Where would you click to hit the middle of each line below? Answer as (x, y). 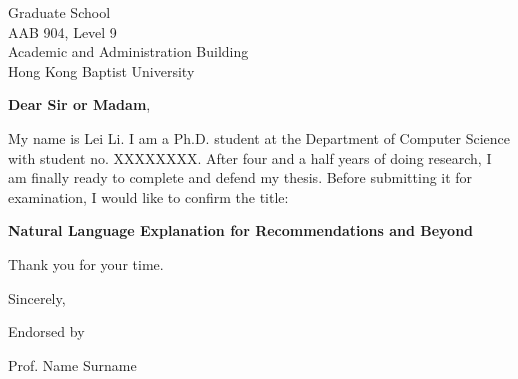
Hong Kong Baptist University (101, 70)
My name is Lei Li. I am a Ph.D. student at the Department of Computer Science (259, 137)
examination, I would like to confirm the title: (148, 196)
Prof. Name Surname (72, 364)
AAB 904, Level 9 (62, 31)
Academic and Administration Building (128, 51)
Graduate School (59, 12)
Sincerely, (37, 297)
